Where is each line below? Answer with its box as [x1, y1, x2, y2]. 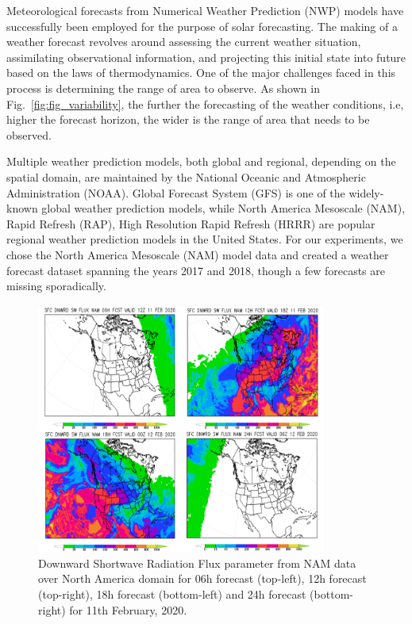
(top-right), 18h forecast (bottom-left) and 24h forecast [38, 585, 306, 602]
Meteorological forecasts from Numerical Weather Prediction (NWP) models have [6, 2, 404, 18]
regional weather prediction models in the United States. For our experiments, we [6, 231, 403, 247]
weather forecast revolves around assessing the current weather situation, [6, 33, 361, 50]
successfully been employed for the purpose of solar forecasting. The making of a [6, 17, 398, 34]
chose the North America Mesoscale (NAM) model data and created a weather [6, 246, 389, 262]
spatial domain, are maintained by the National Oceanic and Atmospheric [6, 168, 366, 185]
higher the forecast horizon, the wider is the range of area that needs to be [6, 111, 370, 128]
